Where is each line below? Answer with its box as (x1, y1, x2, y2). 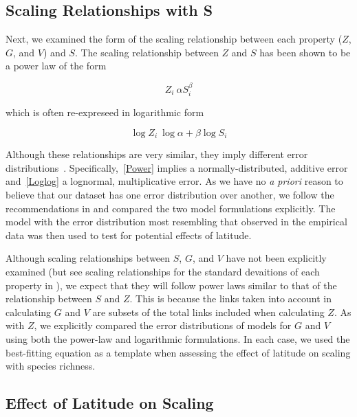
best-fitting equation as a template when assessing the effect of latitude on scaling (6, 345, 351, 359)
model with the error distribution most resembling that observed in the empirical (6, 214, 347, 229)
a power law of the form (6, 58, 107, 73)
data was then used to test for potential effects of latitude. (6, 227, 252, 242)
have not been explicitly (226, 251, 327, 265)
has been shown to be (259, 45, 351, 59)
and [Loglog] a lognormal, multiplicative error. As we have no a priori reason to (6, 174, 343, 188)
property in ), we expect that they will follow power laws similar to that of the (6, 278, 337, 292)
